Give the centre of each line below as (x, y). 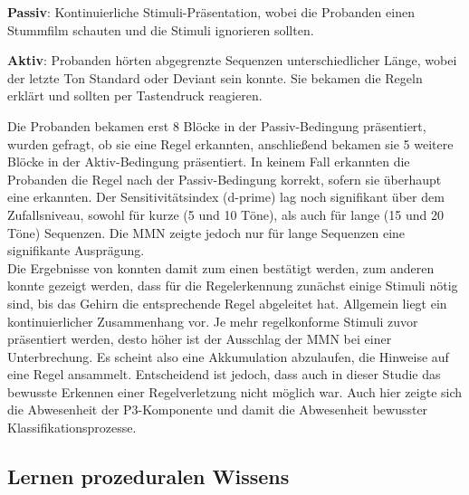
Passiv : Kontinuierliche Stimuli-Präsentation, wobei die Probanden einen (211, 12)
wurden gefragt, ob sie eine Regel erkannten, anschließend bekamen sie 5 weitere (230, 143)
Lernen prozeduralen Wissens (148, 476)
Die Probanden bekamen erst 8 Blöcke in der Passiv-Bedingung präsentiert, (217, 125)
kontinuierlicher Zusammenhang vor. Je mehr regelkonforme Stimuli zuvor (213, 321)
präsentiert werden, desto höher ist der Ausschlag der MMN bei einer (200, 339)
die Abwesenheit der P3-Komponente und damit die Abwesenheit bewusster (218, 409)
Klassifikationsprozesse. (72, 428)
